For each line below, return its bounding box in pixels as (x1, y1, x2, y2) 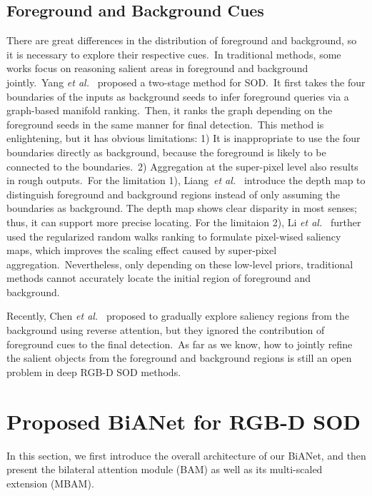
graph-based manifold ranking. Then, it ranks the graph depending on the (6, 103, 333, 118)
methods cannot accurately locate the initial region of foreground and (6, 270, 311, 285)
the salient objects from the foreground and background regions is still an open (6, 350, 352, 365)
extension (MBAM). (6, 475, 94, 490)
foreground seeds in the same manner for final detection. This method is (6, 116, 324, 131)
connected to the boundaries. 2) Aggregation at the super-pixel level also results (6, 158, 358, 173)
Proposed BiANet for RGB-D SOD (6, 406, 361, 435)
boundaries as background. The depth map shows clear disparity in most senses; (6, 201, 357, 216)
